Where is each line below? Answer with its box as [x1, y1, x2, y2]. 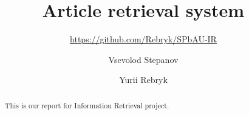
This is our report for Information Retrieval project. [4, 100, 169, 110]
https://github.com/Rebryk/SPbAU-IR [70, 33, 217, 45]
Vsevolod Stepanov [108, 53, 179, 65]
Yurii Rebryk [119, 73, 168, 86]
